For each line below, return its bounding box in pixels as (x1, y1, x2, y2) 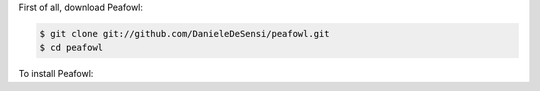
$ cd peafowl (39, 42, 104, 54)
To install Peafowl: (18, 68, 94, 80)
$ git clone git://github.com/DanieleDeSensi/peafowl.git (39, 28, 330, 39)
